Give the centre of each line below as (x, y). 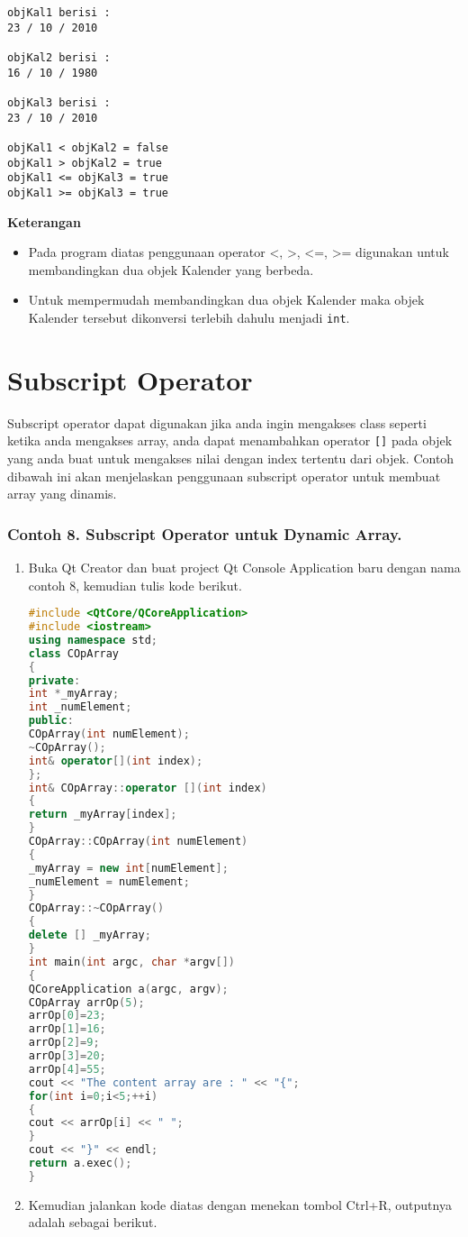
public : (51, 721)
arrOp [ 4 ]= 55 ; (67, 1069)
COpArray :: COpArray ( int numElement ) (138, 841)
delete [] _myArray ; (90, 935)
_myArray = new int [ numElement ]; (128, 868)
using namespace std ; (93, 640)
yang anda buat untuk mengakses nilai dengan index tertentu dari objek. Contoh (231, 458)
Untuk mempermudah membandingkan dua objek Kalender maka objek (226, 300)
